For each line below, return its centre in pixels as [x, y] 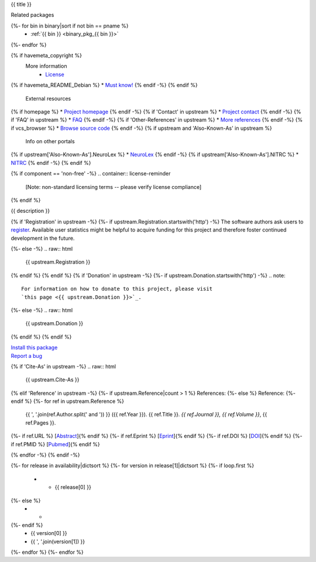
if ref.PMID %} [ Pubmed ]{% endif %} [56, 444]
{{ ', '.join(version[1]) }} [58, 542]
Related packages [32, 15]
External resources [48, 98]
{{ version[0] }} [49, 533]
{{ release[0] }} [73, 487]
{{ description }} [30, 211]
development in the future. [43, 238]
